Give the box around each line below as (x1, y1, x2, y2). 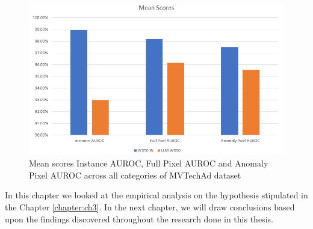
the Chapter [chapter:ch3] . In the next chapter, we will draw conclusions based (5, 200, 295, 213)
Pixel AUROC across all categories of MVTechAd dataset (29, 168, 241, 181)
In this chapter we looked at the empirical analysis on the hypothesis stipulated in (5, 189, 308, 201)
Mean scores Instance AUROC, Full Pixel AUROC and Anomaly (29, 157, 268, 169)
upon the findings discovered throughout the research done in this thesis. (5, 212, 273, 225)
